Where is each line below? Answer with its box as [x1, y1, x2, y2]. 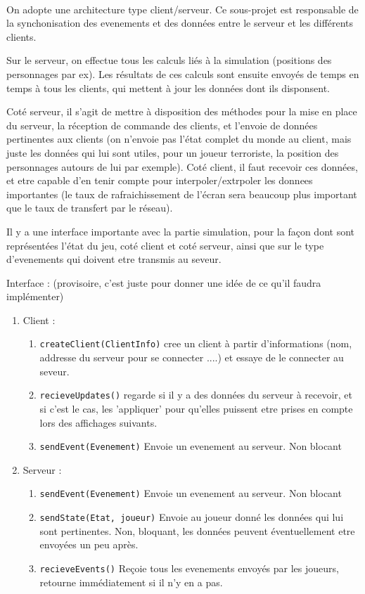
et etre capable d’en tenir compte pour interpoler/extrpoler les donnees [6, 173, 313, 188]
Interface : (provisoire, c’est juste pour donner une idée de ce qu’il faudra [6, 275, 321, 290]
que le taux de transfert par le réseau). [6, 200, 173, 215]
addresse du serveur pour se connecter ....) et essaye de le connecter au [39, 350, 344, 365]
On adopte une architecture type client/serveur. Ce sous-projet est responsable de [6, 1, 359, 16]
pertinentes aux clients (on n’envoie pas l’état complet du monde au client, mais [6, 131, 352, 146]
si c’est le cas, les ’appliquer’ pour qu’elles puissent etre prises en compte [39, 401, 353, 415]
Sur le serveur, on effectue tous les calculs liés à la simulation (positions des [6, 53, 332, 67]
